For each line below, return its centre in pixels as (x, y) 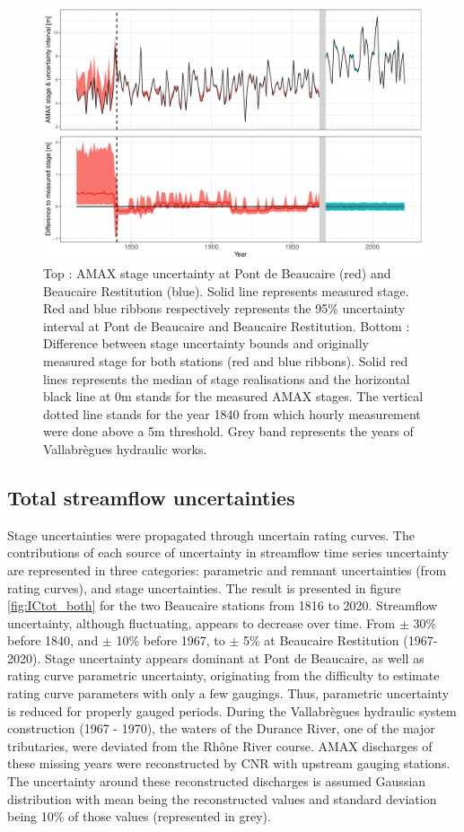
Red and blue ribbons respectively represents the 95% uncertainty (224, 308)
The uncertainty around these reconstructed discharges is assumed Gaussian (217, 781)
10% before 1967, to (171, 640)
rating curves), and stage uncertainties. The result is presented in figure (204, 587)
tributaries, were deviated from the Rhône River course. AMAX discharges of (220, 745)
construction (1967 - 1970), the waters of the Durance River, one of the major (221, 728)
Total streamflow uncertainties (151, 497)
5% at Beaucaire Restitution (321, 640)
